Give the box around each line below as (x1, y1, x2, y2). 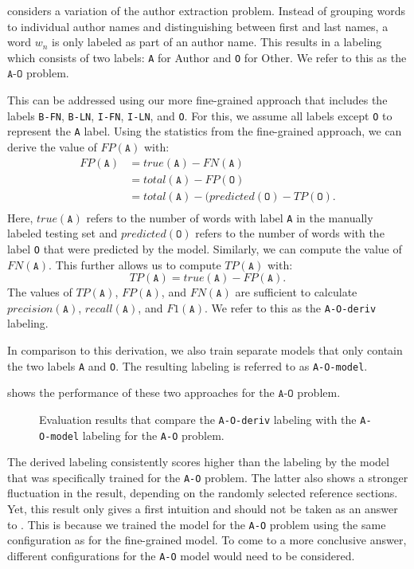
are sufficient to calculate (235, 284, 357, 300)
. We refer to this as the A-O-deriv (205, 299, 377, 316)
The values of (7, 284, 72, 300)
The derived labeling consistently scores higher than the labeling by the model (7, 453, 389, 470)
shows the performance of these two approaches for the (7, 384, 275, 401)
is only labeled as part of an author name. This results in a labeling (52, 33, 382, 50)
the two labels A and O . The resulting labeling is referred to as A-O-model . (7, 357, 368, 374)
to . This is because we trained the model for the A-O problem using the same (7, 516, 386, 532)
